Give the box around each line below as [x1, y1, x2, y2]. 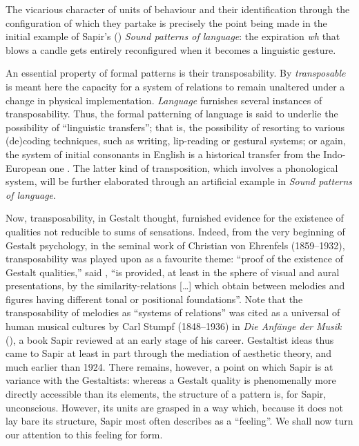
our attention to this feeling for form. [6, 427, 163, 441]
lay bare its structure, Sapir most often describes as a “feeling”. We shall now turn [6, 414, 353, 428]
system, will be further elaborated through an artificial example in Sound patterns [6, 174, 353, 188]
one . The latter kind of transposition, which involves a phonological [49, 160, 338, 175]
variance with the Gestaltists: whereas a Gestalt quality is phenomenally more [6, 373, 336, 387]
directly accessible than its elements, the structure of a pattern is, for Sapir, [6, 387, 327, 401]
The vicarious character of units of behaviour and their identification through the [6, 2, 350, 16]
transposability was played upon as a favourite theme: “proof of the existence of [6, 251, 343, 266]
